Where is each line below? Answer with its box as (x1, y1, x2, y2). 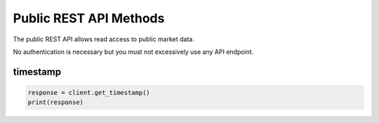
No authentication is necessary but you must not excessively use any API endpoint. (13, 48, 254, 56)
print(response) (27, 99, 84, 106)
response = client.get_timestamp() (27, 88, 150, 96)
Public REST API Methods (13, 10, 165, 26)
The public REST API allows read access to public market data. (13, 35, 194, 43)
